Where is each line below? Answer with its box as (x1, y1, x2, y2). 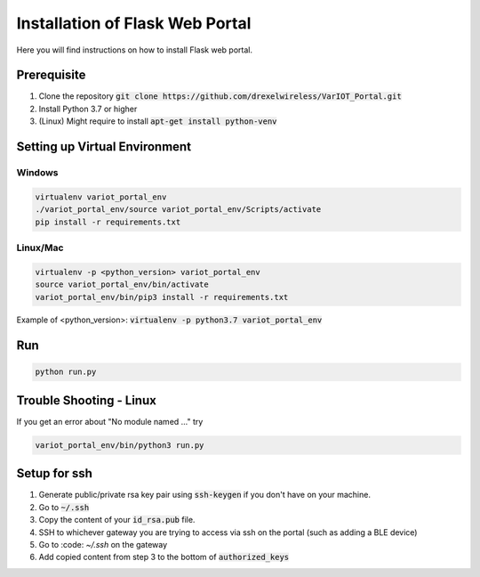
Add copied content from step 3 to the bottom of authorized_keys (38, 552, 290, 563)
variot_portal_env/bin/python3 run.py (35, 440, 204, 450)
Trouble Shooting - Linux (16, 393, 157, 408)
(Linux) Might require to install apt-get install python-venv (38, 116, 277, 126)
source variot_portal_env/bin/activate (35, 280, 209, 289)
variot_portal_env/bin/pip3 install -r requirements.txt (35, 292, 289, 302)
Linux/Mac (16, 241, 64, 254)
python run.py (35, 367, 97, 378)
